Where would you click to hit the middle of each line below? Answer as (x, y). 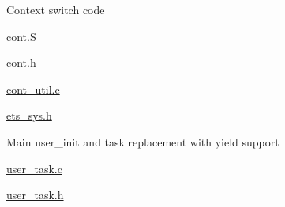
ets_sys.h (29, 115)
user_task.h (35, 195)
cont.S (21, 36)
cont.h (21, 63)
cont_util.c (33, 89)
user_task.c (34, 168)
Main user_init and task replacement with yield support (143, 141)
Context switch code (56, 9)
